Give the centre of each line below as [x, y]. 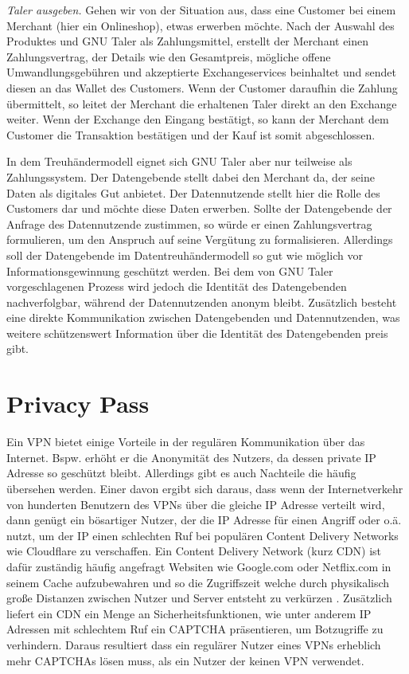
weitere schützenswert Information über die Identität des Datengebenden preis [197, 333]
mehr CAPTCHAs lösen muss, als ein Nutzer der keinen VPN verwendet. [185, 660]
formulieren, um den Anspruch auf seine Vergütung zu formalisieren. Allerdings [200, 239]
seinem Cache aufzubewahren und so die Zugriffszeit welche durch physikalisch [198, 582]
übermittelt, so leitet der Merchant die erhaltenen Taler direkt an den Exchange [202, 103]
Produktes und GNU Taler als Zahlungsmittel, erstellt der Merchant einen [188, 41]
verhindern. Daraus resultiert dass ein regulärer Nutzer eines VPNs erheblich [194, 644]
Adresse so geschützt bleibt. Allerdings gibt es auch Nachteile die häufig [181, 473]
